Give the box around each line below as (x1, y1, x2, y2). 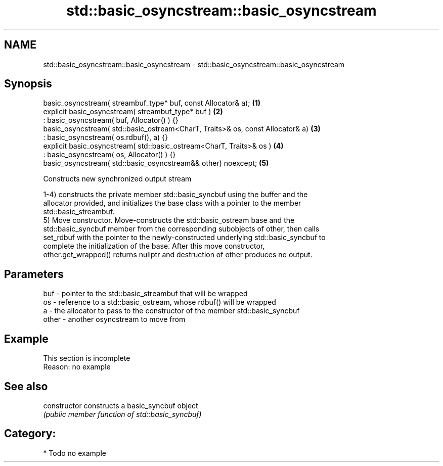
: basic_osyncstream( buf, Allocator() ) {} (43, 116, 179, 125)
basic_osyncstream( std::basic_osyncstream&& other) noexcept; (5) (43, 159, 269, 168)
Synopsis (4, 77, 52, 90)
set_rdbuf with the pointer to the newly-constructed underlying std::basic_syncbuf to (43, 233, 326, 242)
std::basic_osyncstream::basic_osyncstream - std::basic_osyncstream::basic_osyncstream (43, 60, 345, 69)
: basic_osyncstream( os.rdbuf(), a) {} (43, 133, 168, 142)
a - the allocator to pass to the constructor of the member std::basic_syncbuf (43, 306, 300, 315)
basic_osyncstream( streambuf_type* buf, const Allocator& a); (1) (43, 99, 260, 108)
